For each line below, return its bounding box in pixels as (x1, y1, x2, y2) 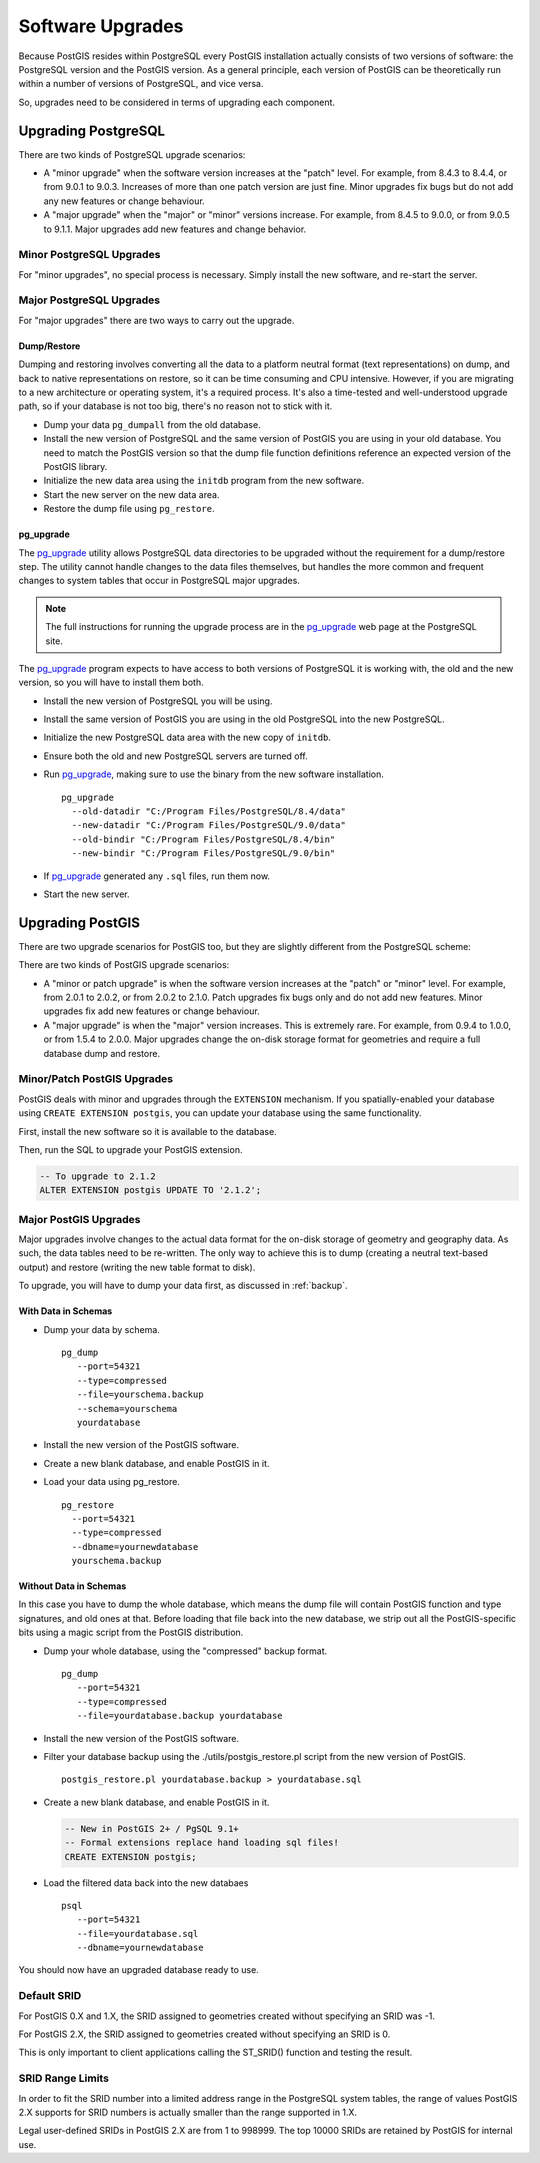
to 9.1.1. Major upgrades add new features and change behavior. (43, 223, 307, 235)
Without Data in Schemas (18, 1580, 127, 1592)
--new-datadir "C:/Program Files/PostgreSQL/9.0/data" (71, 820, 347, 831)
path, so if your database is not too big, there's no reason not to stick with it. (18, 400, 333, 412)
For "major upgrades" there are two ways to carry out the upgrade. (18, 314, 295, 326)
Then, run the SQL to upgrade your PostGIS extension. (18, 1143, 243, 1155)
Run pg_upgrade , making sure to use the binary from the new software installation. (43, 768, 384, 780)
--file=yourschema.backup (76, 1389, 204, 1400)
